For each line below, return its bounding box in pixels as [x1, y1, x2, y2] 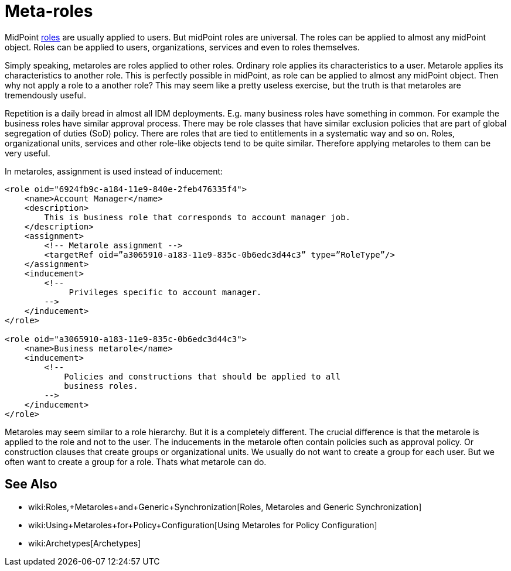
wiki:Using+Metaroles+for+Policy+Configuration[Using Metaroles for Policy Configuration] [28, 519, 377, 530]
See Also [5, 477, 57, 492]
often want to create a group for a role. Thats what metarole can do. [5, 456, 267, 467]
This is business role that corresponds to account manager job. [44, 212, 351, 222]
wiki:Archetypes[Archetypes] [28, 538, 141, 548]
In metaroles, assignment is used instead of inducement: [5, 166, 223, 176]
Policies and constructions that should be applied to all [64, 371, 341, 381]
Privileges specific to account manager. [69, 287, 262, 297]
